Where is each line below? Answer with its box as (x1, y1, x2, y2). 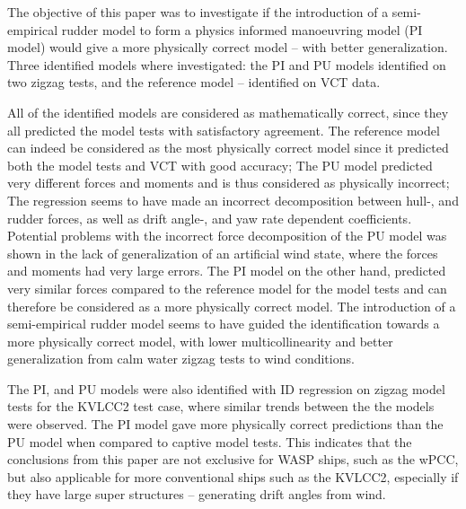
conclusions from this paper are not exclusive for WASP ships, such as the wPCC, (7, 450, 459, 469)
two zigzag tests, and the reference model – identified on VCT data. (7, 73, 381, 92)
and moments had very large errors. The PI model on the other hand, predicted (7, 261, 446, 280)
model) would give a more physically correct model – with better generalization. (7, 38, 448, 57)
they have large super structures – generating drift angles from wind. (7, 485, 386, 504)
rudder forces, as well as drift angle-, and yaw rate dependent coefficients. (7, 208, 412, 227)
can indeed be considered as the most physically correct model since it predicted (7, 138, 449, 157)
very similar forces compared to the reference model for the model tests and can (7, 278, 447, 297)
